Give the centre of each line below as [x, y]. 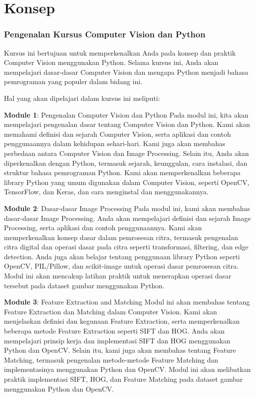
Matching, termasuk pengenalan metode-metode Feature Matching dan [111, 359]
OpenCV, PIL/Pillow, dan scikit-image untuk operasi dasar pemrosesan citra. [121, 266]
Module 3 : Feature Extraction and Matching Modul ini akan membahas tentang [127, 302]
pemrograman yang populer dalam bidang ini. [73, 81]
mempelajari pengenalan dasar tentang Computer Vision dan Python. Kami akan [127, 124]
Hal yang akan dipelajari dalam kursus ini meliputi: [82, 98]
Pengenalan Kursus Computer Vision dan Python [105, 34]
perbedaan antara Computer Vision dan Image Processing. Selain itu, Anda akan [127, 153]
